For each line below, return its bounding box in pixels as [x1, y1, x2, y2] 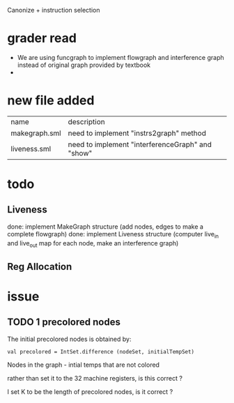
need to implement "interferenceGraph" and [68, 139, 212, 149]
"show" [68, 148, 93, 158]
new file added [7, 93, 95, 109]
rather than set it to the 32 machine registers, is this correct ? [7, 374, 183, 382]
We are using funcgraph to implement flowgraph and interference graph [17, 53, 224, 61]
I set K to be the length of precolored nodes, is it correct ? [7, 387, 173, 396]
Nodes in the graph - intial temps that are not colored [7, 360, 160, 369]
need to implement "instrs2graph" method [68, 128, 207, 138]
